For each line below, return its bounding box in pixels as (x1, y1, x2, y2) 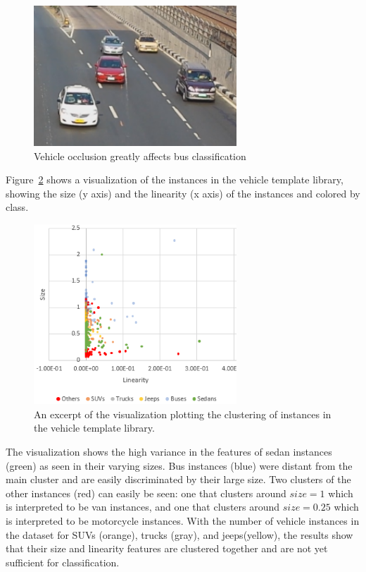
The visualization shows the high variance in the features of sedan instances (6, 444, 332, 459)
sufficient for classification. (6, 554, 120, 569)
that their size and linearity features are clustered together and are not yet (6, 541, 328, 556)
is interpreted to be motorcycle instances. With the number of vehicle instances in (6, 513, 360, 528)
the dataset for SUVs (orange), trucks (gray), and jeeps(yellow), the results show (6, 527, 353, 542)
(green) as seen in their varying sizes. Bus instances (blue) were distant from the (6, 458, 353, 473)
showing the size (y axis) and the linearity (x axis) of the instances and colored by (6, 185, 360, 200)
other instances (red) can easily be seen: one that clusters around (6, 485, 286, 500)
